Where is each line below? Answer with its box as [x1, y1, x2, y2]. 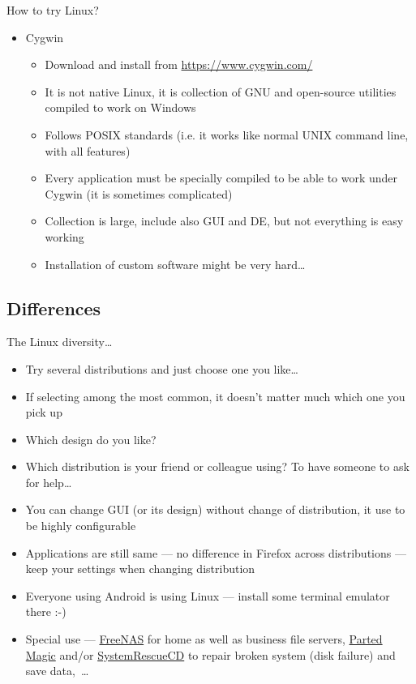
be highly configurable [25, 517, 136, 534]
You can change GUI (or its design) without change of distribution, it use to [25, 501, 405, 518]
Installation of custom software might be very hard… [45, 255, 306, 272]
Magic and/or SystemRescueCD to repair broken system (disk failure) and [25, 646, 396, 663]
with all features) [45, 142, 131, 159]
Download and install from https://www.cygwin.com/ [45, 56, 313, 73]
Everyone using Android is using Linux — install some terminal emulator [25, 587, 390, 604]
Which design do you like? [25, 430, 157, 447]
